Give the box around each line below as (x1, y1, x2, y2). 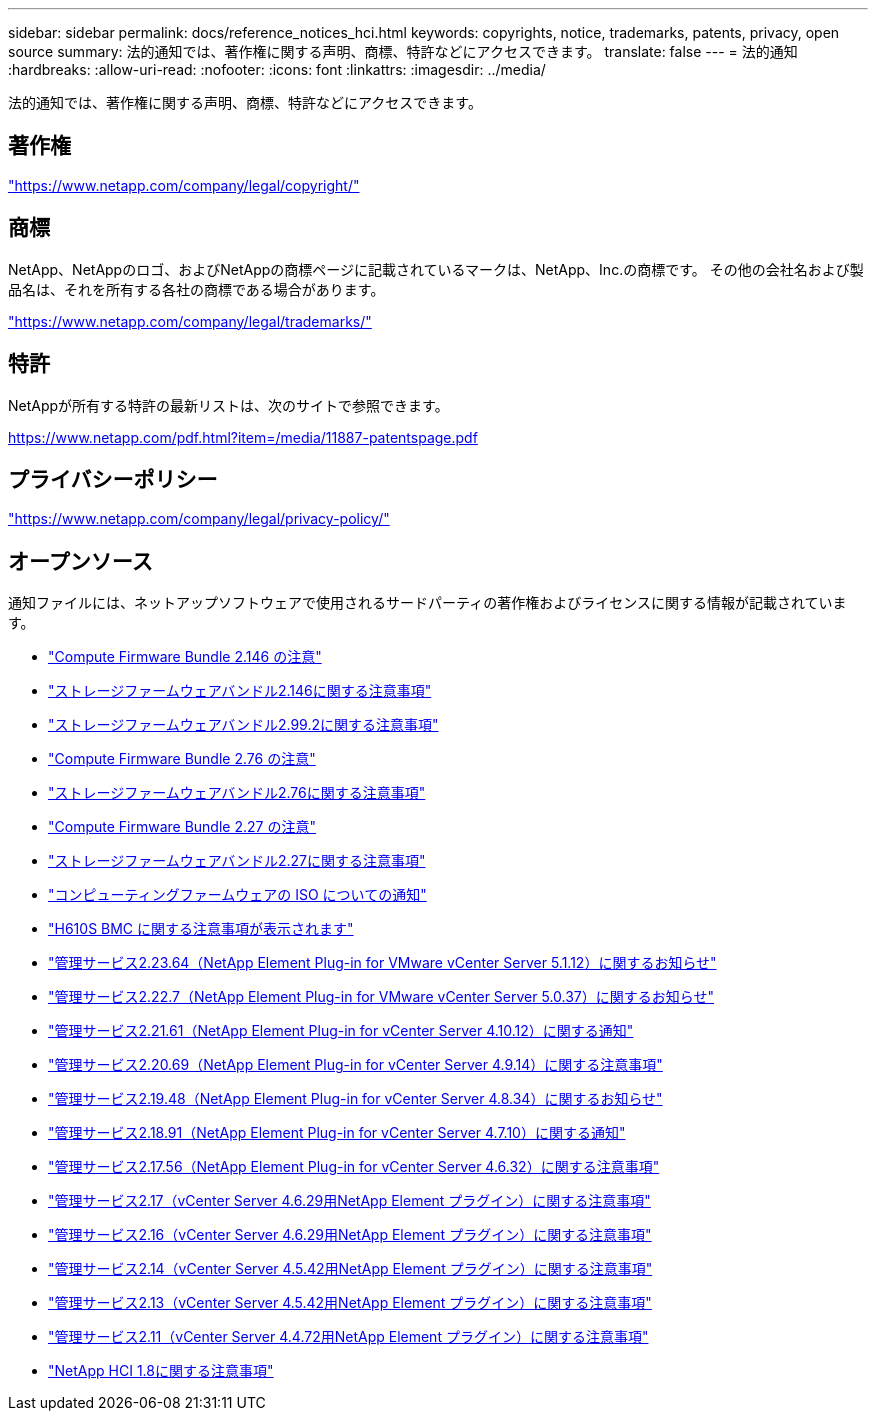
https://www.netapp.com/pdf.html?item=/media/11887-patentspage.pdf (8, 428, 478, 446)
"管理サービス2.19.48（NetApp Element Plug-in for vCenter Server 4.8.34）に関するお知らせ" (48, 1090, 663, 1108)
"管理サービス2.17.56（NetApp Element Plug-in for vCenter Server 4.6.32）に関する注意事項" (48, 1158, 660, 1176)
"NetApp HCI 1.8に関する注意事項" (48, 1362, 274, 1380)
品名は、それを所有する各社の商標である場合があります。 (8, 280, 385, 298)
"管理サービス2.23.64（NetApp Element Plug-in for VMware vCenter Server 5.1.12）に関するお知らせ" (48, 954, 717, 972)
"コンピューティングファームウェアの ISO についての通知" (48, 886, 427, 904)
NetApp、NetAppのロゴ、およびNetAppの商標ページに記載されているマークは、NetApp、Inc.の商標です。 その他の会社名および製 (8, 260, 864, 278)
